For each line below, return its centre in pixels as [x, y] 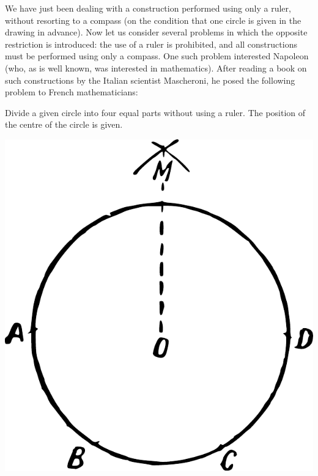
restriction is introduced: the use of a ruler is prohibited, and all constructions [151, 44]
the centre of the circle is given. [64, 124]
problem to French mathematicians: [72, 92]
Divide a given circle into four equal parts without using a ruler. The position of [155, 112]
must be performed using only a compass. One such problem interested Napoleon [157, 56]
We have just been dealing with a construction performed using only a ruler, [148, 8]
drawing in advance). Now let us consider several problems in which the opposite [156, 32]
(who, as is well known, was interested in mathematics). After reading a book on [156, 68]
